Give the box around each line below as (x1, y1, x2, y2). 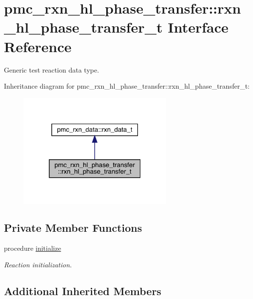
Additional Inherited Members (4, 283, 161, 298)
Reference (4, 36, 72, 56)
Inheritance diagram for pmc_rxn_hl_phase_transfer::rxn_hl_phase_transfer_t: (4, 81, 250, 91)
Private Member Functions (4, 220, 142, 235)
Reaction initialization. (4, 259, 72, 269)
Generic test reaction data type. (4, 64, 99, 75)
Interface (168, 17, 229, 37)
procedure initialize (4, 243, 61, 253)
